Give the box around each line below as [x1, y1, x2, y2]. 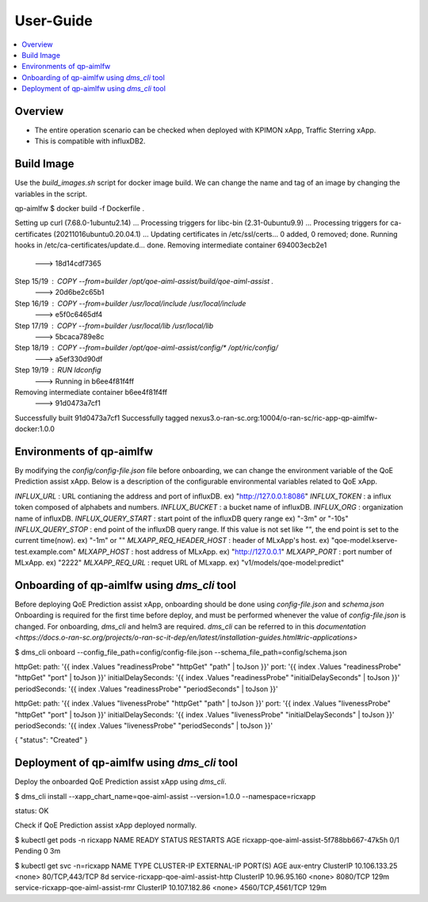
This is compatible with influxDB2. [34, 136, 146, 146]
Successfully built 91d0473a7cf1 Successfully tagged [14, 413, 189, 422]
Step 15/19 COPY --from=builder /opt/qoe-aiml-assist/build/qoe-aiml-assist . [14, 277, 274, 286]
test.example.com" [14, 547, 77, 556]
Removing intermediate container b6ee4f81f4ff [14, 387, 168, 396]
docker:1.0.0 [14, 424, 55, 434]
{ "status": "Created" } [14, 736, 88, 745]
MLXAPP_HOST [78, 547, 130, 556]
